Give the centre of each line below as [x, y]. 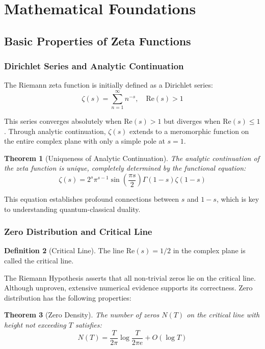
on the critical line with [223, 315]
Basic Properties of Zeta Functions [98, 41]
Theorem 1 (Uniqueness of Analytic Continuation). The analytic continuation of [132, 158]
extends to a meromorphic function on [189, 131]
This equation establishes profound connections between [92, 199]
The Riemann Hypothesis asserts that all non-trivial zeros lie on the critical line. [130, 277]
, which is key [238, 199]
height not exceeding [35, 325]
